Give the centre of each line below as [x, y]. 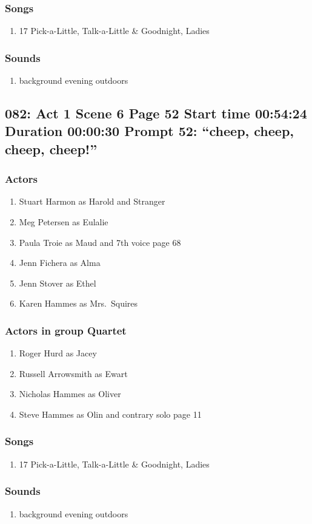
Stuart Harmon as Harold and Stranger [92, 201]
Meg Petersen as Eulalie [64, 222]
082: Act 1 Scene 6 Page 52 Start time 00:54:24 [156, 113]
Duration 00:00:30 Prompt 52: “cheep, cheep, [150, 131]
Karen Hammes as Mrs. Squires [78, 303]
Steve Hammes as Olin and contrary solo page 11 [110, 414]
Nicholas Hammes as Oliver [70, 394]
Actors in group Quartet [66, 330]
